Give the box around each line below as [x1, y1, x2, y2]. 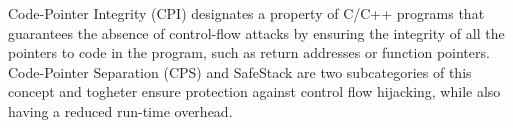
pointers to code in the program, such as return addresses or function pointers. [8, 42, 490, 63]
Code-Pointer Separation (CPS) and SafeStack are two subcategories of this [8, 61, 472, 82]
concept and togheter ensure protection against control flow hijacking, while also [8, 81, 501, 102]
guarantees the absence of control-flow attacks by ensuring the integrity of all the [8, 22, 505, 43]
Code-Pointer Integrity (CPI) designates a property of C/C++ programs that [8, 3, 485, 23]
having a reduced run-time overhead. [8, 100, 233, 121]
